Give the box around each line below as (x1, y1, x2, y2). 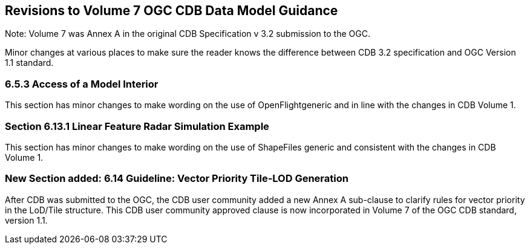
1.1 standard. (5, 57, 54, 68)
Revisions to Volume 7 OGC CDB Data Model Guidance (5, 3, 338, 18)
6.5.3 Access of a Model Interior (5, 77, 159, 90)
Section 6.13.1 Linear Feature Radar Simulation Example (5, 120, 269, 132)
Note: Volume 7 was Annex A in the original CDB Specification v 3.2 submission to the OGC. (5, 28, 370, 39)
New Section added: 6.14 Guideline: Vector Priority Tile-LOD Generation (5, 172, 348, 185)
